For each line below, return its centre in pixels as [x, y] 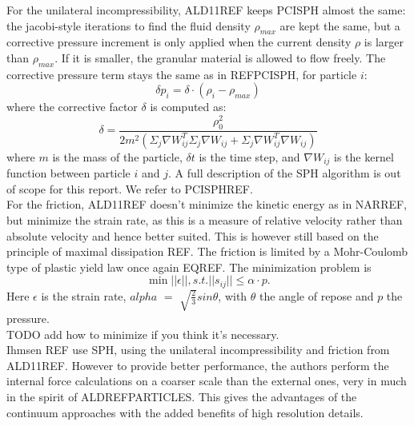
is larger [384, 42]
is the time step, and [249, 156]
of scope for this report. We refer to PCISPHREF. [130, 188]
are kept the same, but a [340, 25]
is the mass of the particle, [117, 156]
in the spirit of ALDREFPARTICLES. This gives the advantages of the [182, 396]
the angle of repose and [317, 295]
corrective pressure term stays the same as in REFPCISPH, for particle [182, 74]
